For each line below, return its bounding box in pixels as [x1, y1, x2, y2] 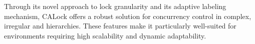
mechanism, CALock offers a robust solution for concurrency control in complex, [4, 10, 251, 21]
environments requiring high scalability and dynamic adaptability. [4, 30, 206, 40]
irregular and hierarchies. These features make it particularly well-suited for [4, 20, 236, 31]
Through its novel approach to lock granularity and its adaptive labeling [4, 1, 226, 11]
